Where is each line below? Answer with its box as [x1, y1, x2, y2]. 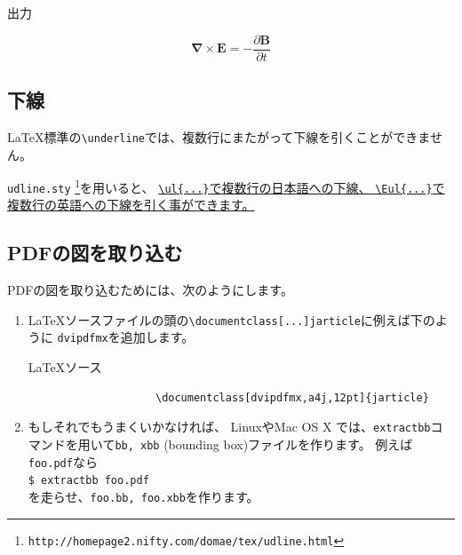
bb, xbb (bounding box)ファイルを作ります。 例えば [115, 434, 413, 453]
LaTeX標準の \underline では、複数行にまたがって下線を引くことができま [7, 127, 430, 146]
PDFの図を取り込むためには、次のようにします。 [7, 281, 293, 299]
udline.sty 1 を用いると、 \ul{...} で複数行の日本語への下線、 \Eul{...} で [7, 176, 445, 196]
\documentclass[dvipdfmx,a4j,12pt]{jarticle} [155, 391, 429, 404]
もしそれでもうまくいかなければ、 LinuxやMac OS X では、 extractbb [28, 417, 431, 436]
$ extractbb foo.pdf [28, 474, 149, 488]
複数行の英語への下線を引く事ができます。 [7, 195, 255, 214]
